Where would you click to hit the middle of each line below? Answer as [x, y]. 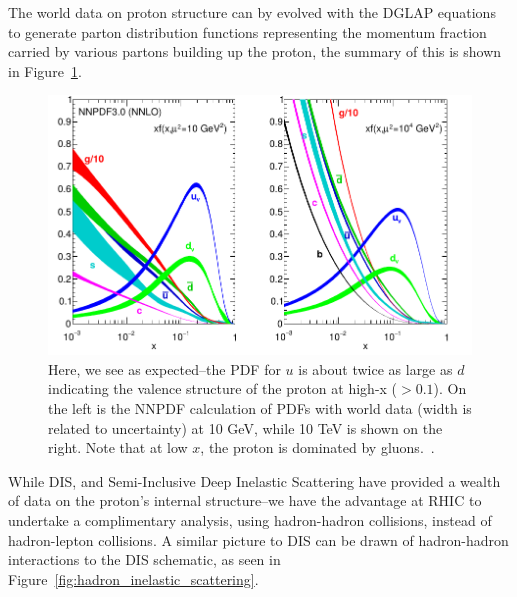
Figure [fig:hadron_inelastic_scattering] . [133, 578]
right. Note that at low [118, 447]
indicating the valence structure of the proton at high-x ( [223, 388]
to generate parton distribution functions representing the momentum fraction [247, 31]
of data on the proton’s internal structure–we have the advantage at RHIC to [245, 500]
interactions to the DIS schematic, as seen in [144, 559]
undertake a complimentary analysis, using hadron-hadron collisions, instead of [250, 519]
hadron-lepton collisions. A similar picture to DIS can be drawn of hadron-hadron [258, 539]
